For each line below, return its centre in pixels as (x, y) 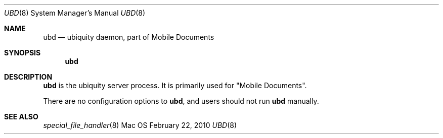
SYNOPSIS (23, 53)
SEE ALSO (21, 117)
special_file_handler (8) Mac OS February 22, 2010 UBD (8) (140, 125)
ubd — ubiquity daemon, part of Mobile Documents (129, 37)
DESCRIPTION (28, 77)
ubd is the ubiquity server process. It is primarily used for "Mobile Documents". (175, 85)
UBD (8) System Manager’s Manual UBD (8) (75, 13)
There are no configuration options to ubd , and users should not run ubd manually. (181, 101)
